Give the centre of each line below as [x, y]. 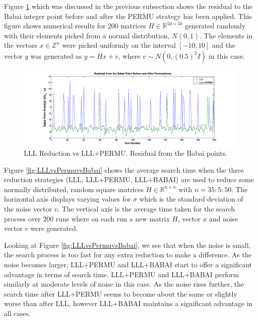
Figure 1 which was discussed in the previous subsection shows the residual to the [128, 6]
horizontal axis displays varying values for [67, 199]
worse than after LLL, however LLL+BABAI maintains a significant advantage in [128, 303]
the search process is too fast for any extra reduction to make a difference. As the [128, 255]
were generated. [54, 228]
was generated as [56, 55]
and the [224, 45]
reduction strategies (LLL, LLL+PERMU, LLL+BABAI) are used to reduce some [129, 179]
